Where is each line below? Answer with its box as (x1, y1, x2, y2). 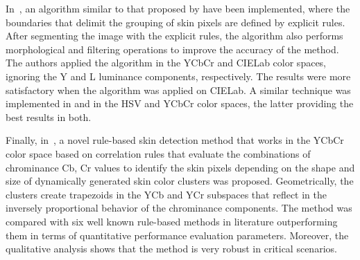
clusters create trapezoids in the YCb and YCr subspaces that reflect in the (6, 187, 327, 201)
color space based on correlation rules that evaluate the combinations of (6, 146, 311, 160)
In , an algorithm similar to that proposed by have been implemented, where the (6, 1, 350, 15)
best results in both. (6, 109, 92, 124)
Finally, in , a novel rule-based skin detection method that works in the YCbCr (6, 133, 344, 147)
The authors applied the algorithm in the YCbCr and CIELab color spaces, (6, 55, 327, 70)
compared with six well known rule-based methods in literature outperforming (6, 214, 338, 228)
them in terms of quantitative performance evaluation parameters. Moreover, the (6, 228, 349, 242)
